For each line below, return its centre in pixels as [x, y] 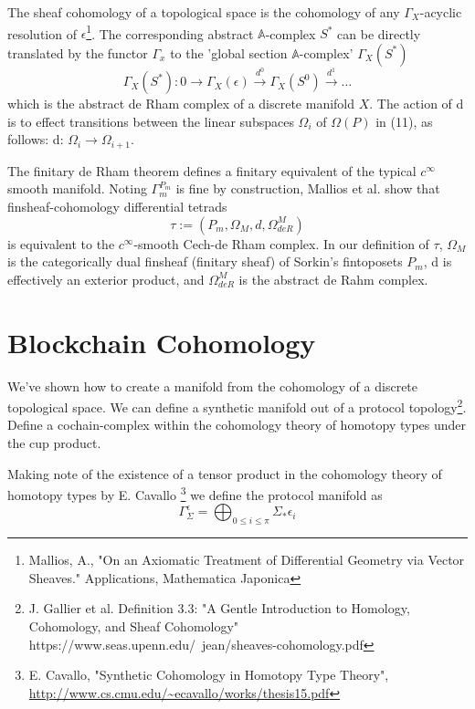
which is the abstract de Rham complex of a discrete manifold [181, 104]
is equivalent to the [61, 243]
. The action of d [417, 104]
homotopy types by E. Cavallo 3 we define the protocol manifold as [195, 493]
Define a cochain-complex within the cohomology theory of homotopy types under [237, 425]
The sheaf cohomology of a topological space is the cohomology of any [204, 12]
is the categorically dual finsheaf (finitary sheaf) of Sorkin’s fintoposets [205, 261]
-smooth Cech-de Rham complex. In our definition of [281, 243]
